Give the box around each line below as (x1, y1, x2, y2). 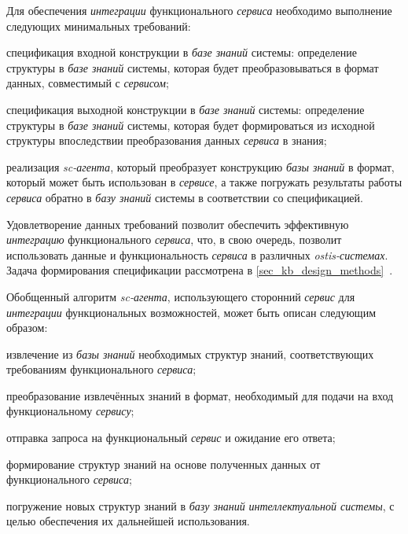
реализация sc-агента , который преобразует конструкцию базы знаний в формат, (6, 158, 395, 175)
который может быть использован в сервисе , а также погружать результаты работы (6, 174, 402, 190)
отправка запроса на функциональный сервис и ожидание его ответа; (6, 429, 336, 446)
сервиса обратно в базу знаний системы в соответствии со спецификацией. (6, 189, 363, 205)
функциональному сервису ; (6, 403, 134, 419)
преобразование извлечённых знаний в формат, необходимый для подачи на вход (6, 387, 394, 403)
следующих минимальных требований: (6, 17, 191, 34)
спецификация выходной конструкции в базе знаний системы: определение (6, 101, 365, 117)
